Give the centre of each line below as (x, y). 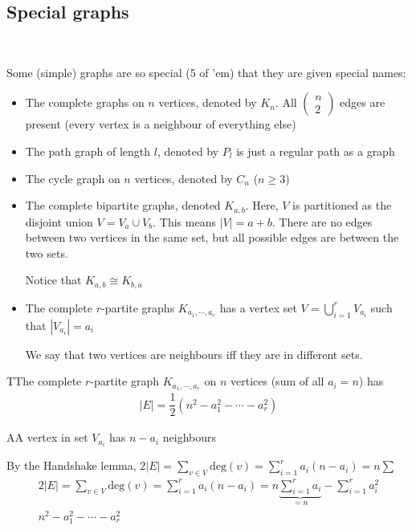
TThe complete (44, 381)
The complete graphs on (85, 102)
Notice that (53, 280)
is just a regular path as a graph (316, 151)
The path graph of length (88, 151)
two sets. (47, 253)
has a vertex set (258, 307)
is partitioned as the (342, 205)
